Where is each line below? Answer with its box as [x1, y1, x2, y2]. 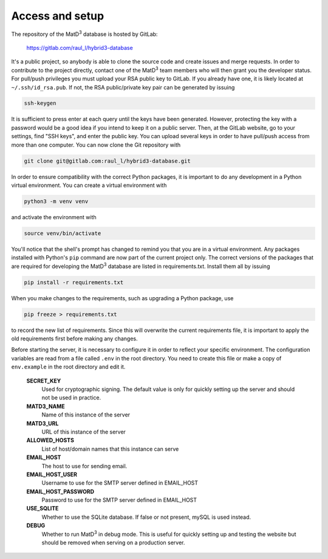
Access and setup [11, 9, 104, 23]
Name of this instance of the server [41, 411, 131, 418]
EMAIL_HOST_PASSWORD [26, 488, 94, 495]
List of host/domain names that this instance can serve [41, 445, 179, 452]
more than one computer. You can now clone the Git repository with [11, 141, 181, 149]
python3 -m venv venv [24, 198, 89, 205]
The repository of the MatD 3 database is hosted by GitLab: [11, 29, 158, 38]
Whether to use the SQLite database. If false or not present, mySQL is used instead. [41, 513, 251, 521]
